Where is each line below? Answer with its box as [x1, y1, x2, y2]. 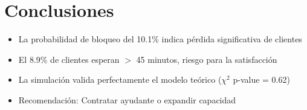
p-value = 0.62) [233, 73, 290, 86]
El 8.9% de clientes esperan [18, 53, 120, 65]
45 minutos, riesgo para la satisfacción [136, 53, 277, 65]
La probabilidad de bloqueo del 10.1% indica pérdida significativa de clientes [18, 33, 302, 45]
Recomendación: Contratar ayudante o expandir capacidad [18, 93, 236, 106]
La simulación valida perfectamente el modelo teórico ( [18, 73, 222, 86]
